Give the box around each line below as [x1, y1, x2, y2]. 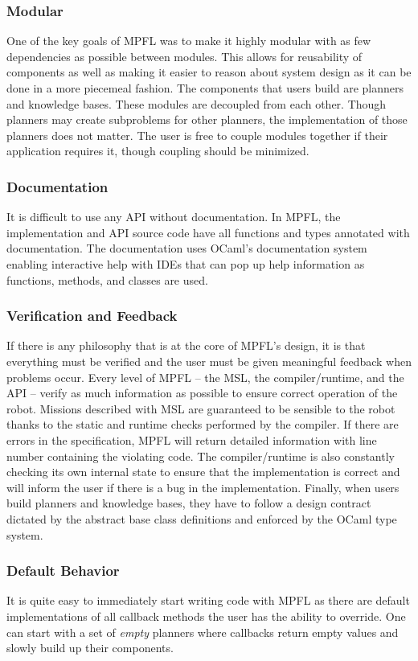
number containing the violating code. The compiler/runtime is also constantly [6, 447, 395, 464]
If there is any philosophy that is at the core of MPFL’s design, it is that [6, 337, 366, 354]
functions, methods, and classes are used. [6, 271, 208, 288]
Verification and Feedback [6, 306, 178, 326]
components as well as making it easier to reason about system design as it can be [6, 64, 412, 80]
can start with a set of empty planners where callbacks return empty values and [6, 623, 399, 640]
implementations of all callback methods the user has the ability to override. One [6, 607, 406, 624]
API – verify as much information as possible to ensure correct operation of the [6, 384, 398, 401]
